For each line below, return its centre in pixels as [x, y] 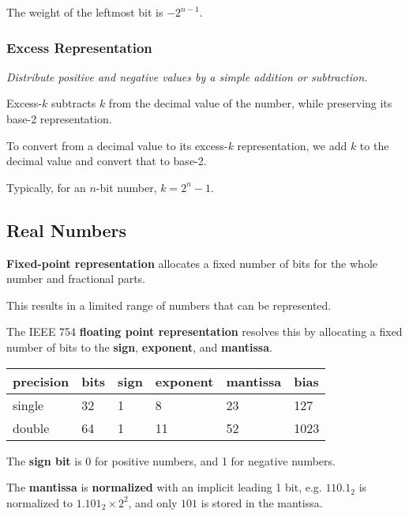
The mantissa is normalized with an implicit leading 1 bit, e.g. [164, 487]
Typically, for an [46, 187]
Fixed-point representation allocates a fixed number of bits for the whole [192, 263]
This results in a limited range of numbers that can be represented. [169, 305]
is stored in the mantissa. [262, 502]
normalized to [40, 502]
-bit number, [126, 187]
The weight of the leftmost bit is [85, 12]
